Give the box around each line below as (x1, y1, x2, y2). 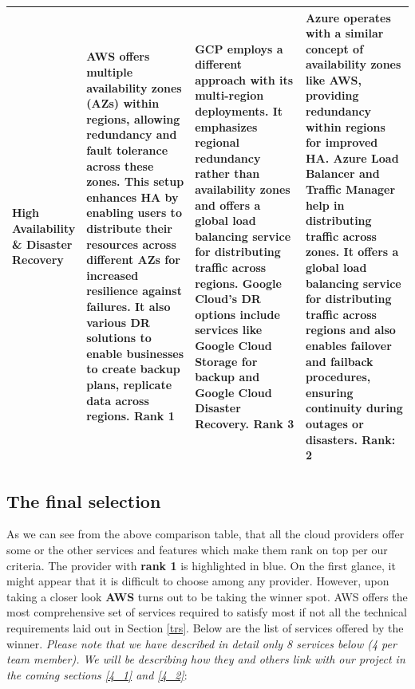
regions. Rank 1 (86, 407, 175, 424)
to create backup (86, 360, 180, 377)
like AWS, (305, 71, 362, 88)
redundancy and (86, 126, 177, 143)
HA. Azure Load (305, 149, 399, 166)
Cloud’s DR (195, 290, 261, 307)
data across (86, 392, 149, 408)
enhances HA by (86, 188, 179, 205)
